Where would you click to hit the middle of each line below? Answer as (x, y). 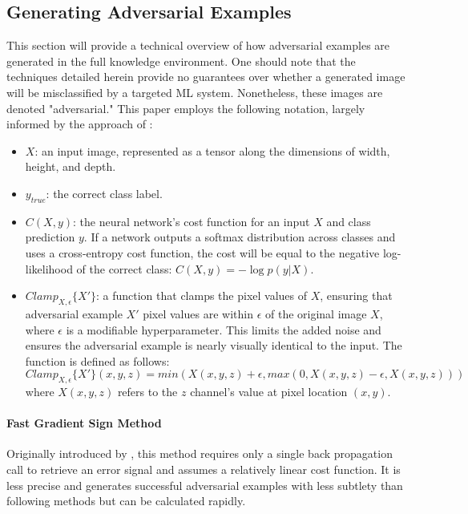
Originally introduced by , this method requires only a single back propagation (200, 453)
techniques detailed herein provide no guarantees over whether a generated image (206, 77)
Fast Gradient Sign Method (84, 423)
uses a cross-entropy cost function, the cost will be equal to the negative (202, 252)
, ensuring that (356, 295)
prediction (50, 237)
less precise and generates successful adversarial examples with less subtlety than (205, 485)
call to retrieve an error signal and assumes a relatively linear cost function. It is (204, 469)
